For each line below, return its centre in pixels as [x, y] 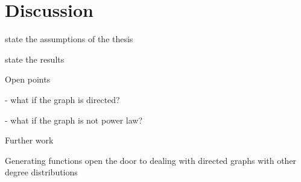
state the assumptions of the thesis [69, 39]
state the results [35, 59]
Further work [29, 140]
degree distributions [41, 172]
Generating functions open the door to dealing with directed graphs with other [151, 160]
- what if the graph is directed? [62, 99]
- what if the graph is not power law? [74, 120]
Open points [28, 79]
